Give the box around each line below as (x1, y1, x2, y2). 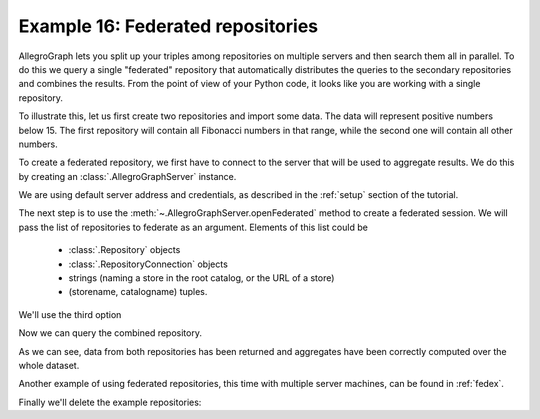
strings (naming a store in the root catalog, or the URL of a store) (68, 272, 335, 284)
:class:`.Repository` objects (68, 244, 181, 256)
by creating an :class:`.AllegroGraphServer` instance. (18, 170, 237, 182)
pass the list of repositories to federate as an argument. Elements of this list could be (18, 221, 369, 233)
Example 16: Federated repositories (18, 15, 319, 37)
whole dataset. (18, 359, 80, 371)
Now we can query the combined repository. (18, 327, 202, 339)
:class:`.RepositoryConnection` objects (68, 258, 229, 270)
